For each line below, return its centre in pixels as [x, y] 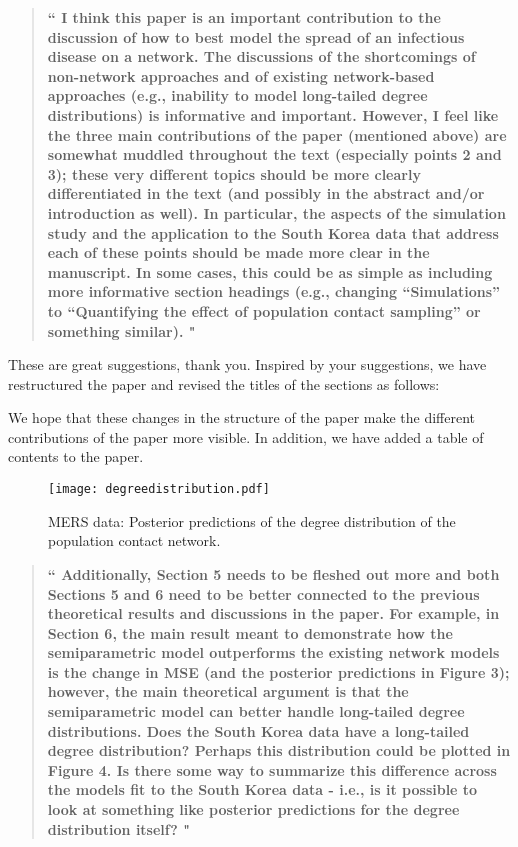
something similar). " [121, 330]
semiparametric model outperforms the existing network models [273, 652]
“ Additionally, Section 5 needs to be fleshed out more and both [273, 573]
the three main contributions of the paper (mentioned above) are [277, 134]
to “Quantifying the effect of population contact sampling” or [264, 310]
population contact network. [134, 540]
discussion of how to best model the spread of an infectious [256, 36]
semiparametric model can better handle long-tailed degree [256, 711]
